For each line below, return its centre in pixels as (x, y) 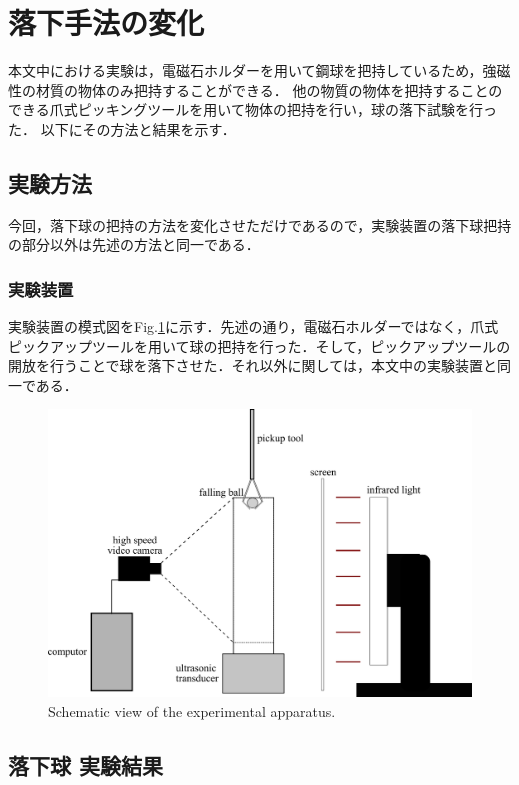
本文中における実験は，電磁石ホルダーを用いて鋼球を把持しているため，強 (252, 70)
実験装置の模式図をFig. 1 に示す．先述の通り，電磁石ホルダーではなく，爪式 (253, 326)
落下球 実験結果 (86, 764)
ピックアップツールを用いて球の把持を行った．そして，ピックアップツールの (259, 345)
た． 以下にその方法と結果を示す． (122, 128)
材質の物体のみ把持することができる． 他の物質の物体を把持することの (269, 89)
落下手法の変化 (106, 22)
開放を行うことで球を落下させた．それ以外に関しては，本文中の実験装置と (252, 365)
